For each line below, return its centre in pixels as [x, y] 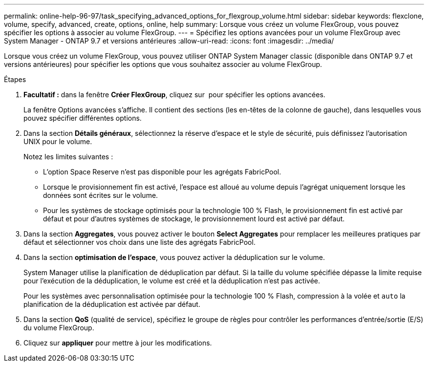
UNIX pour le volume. [58, 141]
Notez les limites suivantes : [68, 157]
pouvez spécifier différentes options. [83, 118]
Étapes [15, 79]
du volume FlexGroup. [59, 328]
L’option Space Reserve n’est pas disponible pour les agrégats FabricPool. [162, 172]
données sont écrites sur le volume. [101, 195]
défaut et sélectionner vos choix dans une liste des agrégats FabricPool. [139, 242]
